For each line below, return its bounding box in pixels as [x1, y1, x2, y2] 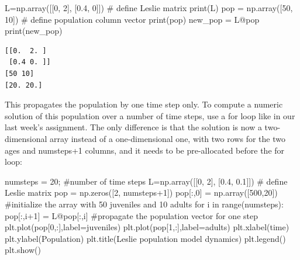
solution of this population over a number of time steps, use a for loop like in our [5, 109, 295, 122]
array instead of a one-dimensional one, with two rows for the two [50, 132, 285, 144]
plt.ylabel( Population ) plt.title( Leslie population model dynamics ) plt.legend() [5, 232, 286, 244]
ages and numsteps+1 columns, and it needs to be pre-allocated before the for [5, 144, 285, 156]
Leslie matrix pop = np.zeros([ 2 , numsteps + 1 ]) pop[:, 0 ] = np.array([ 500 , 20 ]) [5, 186, 278, 199]
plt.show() [5, 244, 41, 256]
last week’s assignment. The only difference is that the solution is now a [5, 121, 262, 133]
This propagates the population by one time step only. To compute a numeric [5, 98, 283, 110]
